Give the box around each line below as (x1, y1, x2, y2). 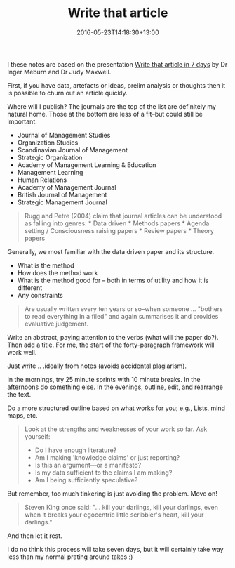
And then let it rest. (7, 531, 62, 540)
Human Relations (17, 176, 67, 184)
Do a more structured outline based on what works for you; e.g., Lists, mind (7, 404, 226, 412)
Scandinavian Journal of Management (17, 145, 128, 154)
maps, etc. (7, 411, 38, 419)
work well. (7, 348, 37, 356)
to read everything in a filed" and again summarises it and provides (24, 312, 219, 320)
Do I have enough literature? (34, 446, 117, 454)
